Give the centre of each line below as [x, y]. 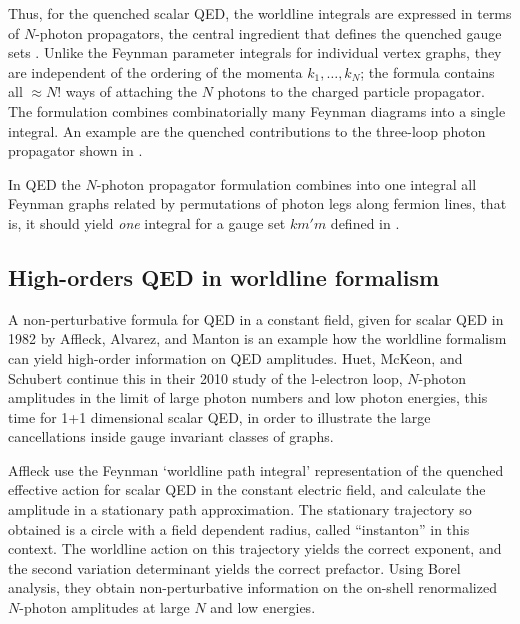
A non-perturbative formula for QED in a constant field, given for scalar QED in [256, 318]
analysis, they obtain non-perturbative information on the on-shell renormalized [252, 587]
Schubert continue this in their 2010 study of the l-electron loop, [205, 377]
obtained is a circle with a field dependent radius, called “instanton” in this [239, 528]
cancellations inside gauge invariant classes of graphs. [171, 436]
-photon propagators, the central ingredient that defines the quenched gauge [268, 32]
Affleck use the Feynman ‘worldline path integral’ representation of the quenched [256, 469]
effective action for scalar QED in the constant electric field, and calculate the [247, 489]
